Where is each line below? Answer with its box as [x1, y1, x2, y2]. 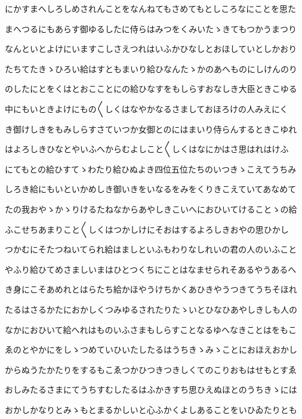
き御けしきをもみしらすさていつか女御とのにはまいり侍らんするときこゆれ [5, 122, 297, 135]
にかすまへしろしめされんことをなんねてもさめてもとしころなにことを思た [5, 2, 297, 14]
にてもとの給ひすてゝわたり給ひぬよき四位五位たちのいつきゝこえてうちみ [5, 162, 297, 175]
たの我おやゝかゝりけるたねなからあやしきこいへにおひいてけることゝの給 [5, 202, 297, 215]
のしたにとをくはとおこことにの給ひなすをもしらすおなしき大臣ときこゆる [5, 82, 297, 95]
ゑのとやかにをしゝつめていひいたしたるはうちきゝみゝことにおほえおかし [5, 343, 297, 356]
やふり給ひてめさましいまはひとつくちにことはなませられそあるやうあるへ [5, 263, 297, 275]
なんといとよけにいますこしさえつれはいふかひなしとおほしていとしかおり [5, 42, 297, 55]
